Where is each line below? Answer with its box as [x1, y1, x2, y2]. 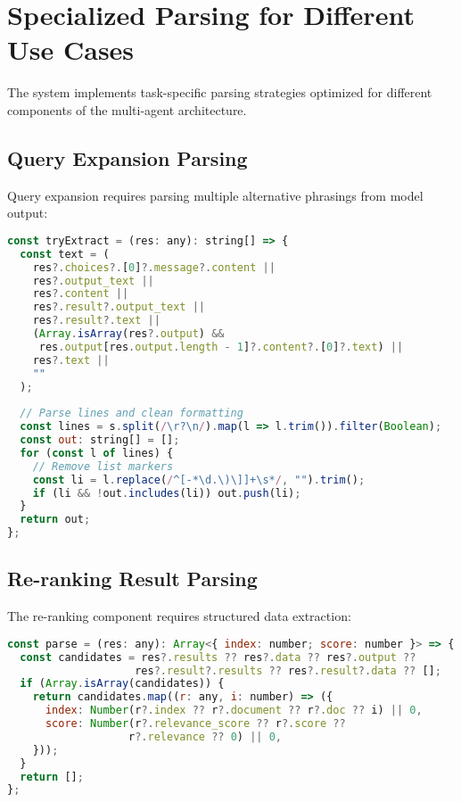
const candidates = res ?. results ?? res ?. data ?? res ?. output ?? [20, 650, 416, 664]
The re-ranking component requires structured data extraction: [7, 607, 351, 625]
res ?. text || [32, 353, 110, 367]
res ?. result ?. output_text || [32, 301, 205, 314]
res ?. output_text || [32, 274, 154, 287]
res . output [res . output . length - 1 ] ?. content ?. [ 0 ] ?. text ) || [38, 340, 404, 353]
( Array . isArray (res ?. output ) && [32, 327, 225, 341]
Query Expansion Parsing [7, 144, 248, 171]
